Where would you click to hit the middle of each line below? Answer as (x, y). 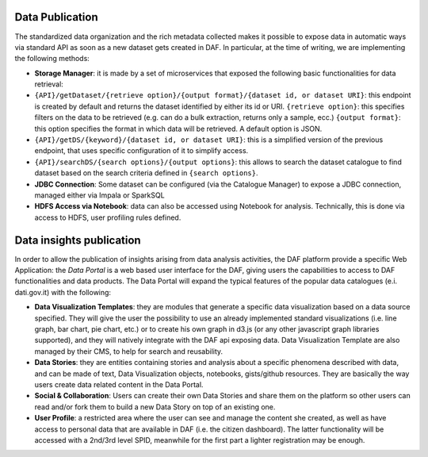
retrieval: (49, 84)
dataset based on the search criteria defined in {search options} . (146, 173)
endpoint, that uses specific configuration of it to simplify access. (141, 151)
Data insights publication (78, 240)
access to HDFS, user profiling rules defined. (108, 217)
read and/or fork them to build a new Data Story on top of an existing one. (155, 407)
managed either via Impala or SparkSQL (100, 195)
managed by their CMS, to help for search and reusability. (129, 351)
